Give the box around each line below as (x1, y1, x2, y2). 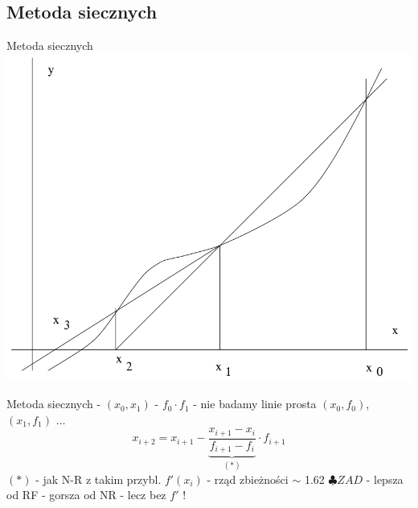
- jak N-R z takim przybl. (35, 470, 162, 487)
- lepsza (366, 470, 404, 487)
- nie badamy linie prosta (193, 395, 317, 412)
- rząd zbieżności (207, 470, 289, 487)
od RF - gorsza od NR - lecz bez (6, 486, 166, 503)
